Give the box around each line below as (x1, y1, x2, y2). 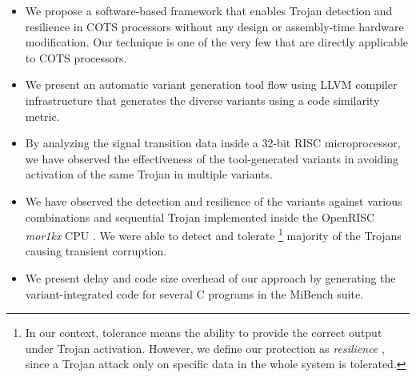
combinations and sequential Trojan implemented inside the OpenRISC (25, 208, 375, 225)
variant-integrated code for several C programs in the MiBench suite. (25, 285, 363, 302)
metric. (25, 107, 60, 124)
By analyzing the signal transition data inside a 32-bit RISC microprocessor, (25, 134, 401, 151)
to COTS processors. (25, 49, 127, 66)
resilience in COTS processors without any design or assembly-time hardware (25, 18, 404, 34)
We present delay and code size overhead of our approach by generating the (25, 269, 396, 286)
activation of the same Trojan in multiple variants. (25, 166, 273, 182)
